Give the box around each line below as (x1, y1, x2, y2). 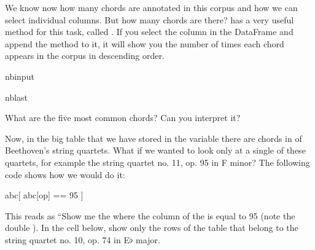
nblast (5, 90, 28, 103)
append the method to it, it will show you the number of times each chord (5, 37, 284, 50)
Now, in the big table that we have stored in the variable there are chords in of (5, 131, 302, 144)
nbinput (5, 69, 34, 82)
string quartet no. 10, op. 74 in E (5, 233, 130, 246)
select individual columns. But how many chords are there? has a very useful (5, 13, 294, 26)
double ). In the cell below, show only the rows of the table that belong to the (5, 221, 298, 234)
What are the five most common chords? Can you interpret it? (5, 111, 241, 124)
